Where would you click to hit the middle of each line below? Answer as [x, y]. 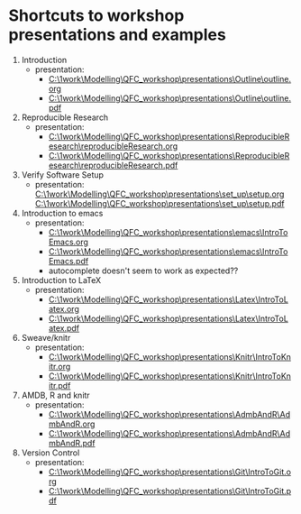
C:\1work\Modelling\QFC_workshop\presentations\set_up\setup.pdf [160, 203]
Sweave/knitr [46, 337]
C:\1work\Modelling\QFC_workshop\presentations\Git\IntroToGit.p [170, 491]
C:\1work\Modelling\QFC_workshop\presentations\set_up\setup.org [160, 194]
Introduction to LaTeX [61, 280]
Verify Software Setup [63, 174]
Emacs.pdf [68, 261]
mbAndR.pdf [72, 443]
